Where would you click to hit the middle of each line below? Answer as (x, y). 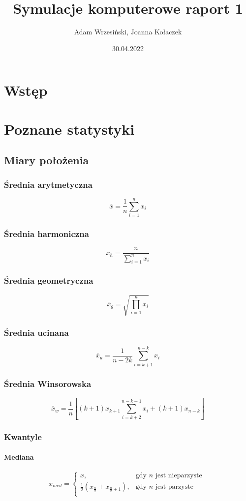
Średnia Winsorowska (48, 384)
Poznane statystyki (69, 129)
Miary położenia (46, 160)
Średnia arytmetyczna (48, 184)
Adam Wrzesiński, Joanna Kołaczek (128, 32)
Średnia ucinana (36, 333)
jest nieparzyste (179, 476)
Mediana (19, 457)
